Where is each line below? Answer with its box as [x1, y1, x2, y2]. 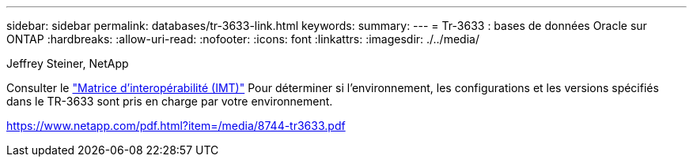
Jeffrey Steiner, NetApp [6, 57, 129, 70]
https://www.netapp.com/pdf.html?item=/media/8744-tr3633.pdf [6, 119, 346, 132]
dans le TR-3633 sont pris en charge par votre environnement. [6, 94, 333, 108]
